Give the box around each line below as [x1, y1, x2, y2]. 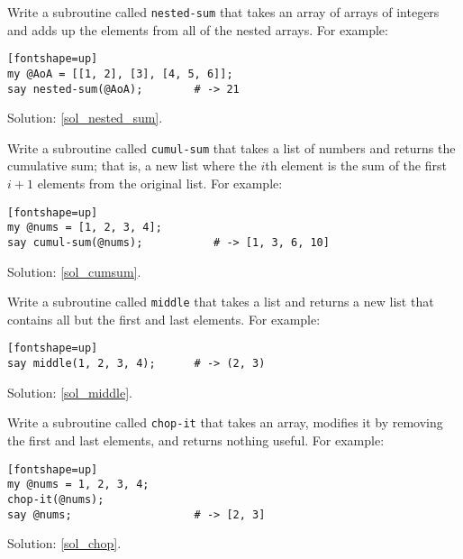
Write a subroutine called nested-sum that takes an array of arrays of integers [7, 3, 440, 21]
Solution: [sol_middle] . [7, 382, 132, 401]
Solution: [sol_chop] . [7, 534, 122, 553]
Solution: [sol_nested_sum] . [7, 108, 163, 127]
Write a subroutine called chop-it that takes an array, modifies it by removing [7, 413, 443, 432]
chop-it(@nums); [7, 492, 104, 506]
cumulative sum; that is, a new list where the [7, 156, 257, 175]
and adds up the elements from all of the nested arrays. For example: [7, 20, 388, 39]
